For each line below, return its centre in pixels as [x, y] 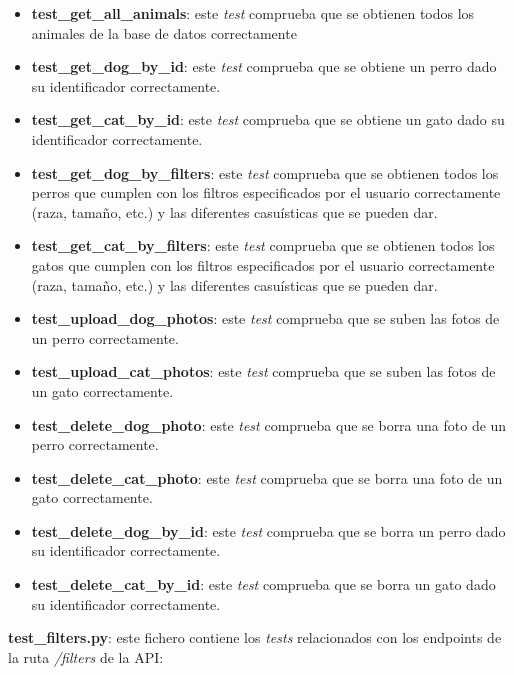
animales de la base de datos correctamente [164, 32]
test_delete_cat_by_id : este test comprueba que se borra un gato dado [263, 584]
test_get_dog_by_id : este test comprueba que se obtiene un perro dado [264, 66]
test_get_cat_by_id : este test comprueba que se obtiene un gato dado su [268, 119]
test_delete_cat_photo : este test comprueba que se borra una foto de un [267, 477]
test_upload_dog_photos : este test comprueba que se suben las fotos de [265, 318]
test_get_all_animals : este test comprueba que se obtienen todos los [253, 13]
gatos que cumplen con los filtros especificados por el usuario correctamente [263, 264]
